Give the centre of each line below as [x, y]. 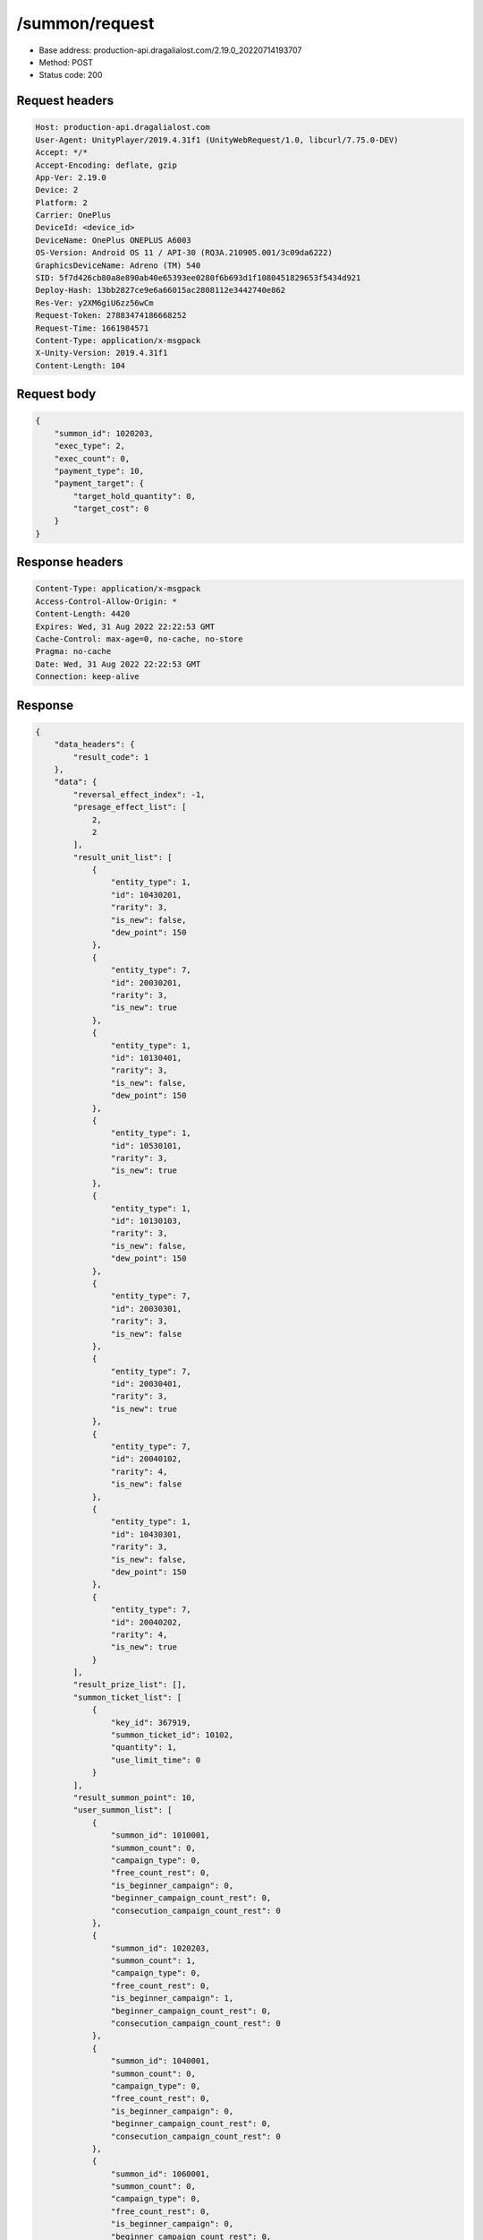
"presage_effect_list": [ [130, 807]
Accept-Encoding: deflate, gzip [106, 165]
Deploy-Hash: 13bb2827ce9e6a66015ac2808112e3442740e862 [161, 290]
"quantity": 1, [144, 1748]
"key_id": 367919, [151, 1722]
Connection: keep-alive [88, 677]
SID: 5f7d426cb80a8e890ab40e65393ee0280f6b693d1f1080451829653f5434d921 [198, 278]
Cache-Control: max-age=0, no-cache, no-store [139, 639]
